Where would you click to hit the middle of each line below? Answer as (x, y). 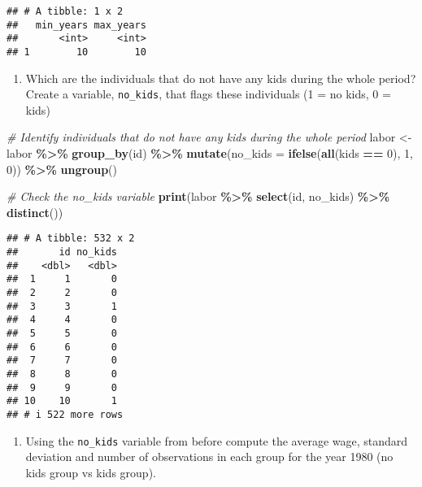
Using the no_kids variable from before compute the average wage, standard (217, 440)
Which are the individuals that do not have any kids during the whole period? (221, 78)
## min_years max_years (76, 25)
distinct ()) (35, 212)
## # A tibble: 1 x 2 (65, 11)
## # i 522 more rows (65, 414)
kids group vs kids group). (91, 472)
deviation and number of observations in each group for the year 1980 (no (209, 457)
